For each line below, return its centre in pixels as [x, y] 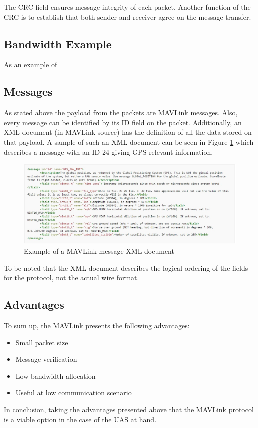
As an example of [31, 64]
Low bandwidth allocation [56, 376]
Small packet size [42, 342]
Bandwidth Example [58, 43]
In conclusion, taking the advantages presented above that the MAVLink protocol [129, 409]
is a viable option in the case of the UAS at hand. [80, 419]
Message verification [46, 359]
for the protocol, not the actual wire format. [72, 278]
